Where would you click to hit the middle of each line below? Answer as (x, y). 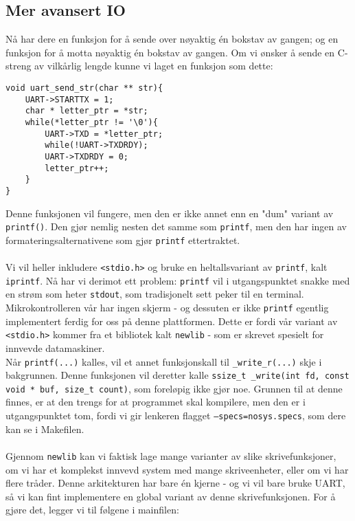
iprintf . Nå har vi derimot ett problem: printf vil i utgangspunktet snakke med (178, 280)
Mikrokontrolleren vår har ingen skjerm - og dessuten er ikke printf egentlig (167, 308)
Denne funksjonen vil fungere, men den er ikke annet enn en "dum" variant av (170, 213)
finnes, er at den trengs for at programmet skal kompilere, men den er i (156, 402)
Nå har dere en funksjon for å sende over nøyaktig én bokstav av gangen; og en (172, 39)
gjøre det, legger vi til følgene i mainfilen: (92, 510)
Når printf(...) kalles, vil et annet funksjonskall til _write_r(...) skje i (164, 361)
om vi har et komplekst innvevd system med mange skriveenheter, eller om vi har (177, 469)
